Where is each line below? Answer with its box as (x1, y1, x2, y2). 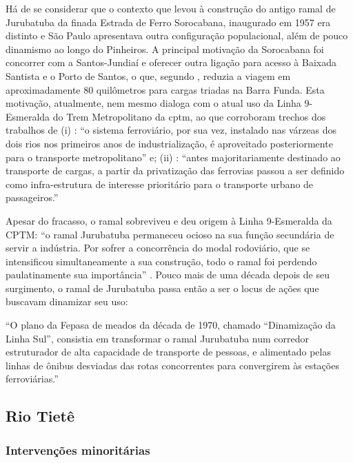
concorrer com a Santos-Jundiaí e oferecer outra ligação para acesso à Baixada (6, 55, 336, 70)
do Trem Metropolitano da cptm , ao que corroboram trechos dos (52, 109, 326, 123)
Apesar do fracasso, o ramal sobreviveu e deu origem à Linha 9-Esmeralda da (6, 213, 332, 227)
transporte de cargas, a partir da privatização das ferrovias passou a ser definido (6, 163, 345, 178)
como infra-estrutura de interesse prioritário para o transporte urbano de (6, 176, 314, 191)
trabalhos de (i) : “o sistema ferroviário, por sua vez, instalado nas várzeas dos (6, 123, 336, 137)
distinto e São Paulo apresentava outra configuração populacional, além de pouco (6, 28, 348, 43)
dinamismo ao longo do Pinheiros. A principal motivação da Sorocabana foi (6, 41, 324, 56)
